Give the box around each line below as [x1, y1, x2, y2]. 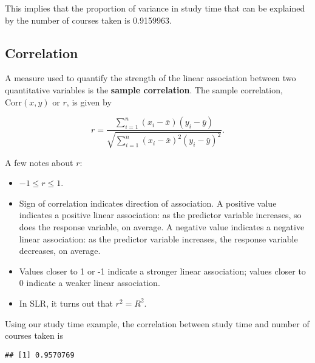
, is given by [66, 95, 112, 108]
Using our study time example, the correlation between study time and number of [5, 317, 310, 330]
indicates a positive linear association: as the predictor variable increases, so [19, 208, 302, 221]
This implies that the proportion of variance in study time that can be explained [5, 2, 305, 14]
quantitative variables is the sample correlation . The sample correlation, [5, 83, 283, 96]
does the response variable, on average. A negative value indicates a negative [19, 220, 305, 233]
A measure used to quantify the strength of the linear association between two [5, 72, 296, 84]
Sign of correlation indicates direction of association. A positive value [19, 196, 277, 209]
